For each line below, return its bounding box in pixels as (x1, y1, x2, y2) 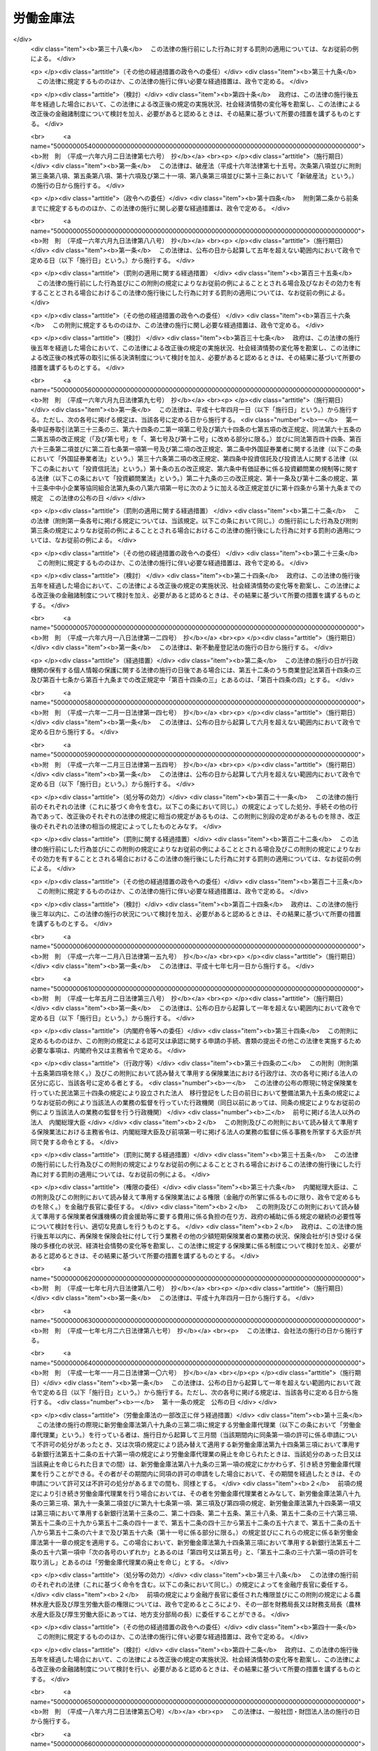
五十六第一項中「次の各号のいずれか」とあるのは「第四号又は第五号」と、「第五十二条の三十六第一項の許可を (42, 1548, 358, 1556)
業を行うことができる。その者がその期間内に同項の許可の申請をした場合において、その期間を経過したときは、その (30, 1469, 361, 1478)
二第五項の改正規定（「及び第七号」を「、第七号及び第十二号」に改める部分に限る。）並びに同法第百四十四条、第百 (30, 435, 362, 443)
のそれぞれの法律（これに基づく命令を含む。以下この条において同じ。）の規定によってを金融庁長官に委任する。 (30, 1580, 352, 1589)
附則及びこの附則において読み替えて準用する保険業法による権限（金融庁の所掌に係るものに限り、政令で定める (36, 1193, 355, 1201)
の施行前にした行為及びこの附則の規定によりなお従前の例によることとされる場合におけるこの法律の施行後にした (30, 1160, 356, 1169)
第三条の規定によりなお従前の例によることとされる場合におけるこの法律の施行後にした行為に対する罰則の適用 (30, 526, 349, 534)
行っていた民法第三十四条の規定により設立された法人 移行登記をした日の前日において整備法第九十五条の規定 (30, 1088, 349, 1097)
